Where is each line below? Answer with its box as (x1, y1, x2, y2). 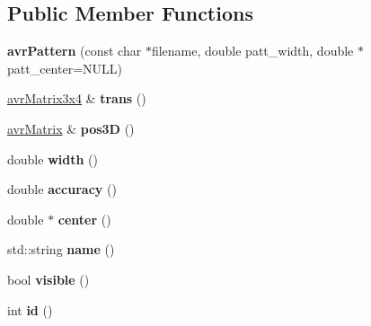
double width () (7, 149, 98, 168)
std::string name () (7, 240, 115, 259)
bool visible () (7, 269, 90, 288)
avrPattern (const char (7, 41, 142, 60)
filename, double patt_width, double (151, 41, 354, 60)
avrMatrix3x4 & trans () (7, 89, 146, 108)
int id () (7, 300, 53, 319)
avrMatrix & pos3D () (7, 119, 135, 137)
